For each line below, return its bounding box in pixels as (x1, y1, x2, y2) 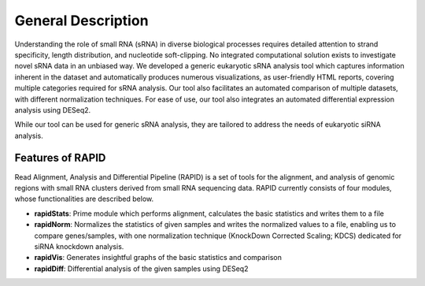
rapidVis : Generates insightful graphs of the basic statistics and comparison (34, 253, 283, 262)
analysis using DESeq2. (14, 105, 91, 114)
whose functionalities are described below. (14, 194, 153, 204)
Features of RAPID (14, 151, 106, 165)
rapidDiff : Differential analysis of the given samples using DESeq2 (34, 264, 249, 273)
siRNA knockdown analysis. (34, 241, 124, 251)
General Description (14, 12, 149, 29)
